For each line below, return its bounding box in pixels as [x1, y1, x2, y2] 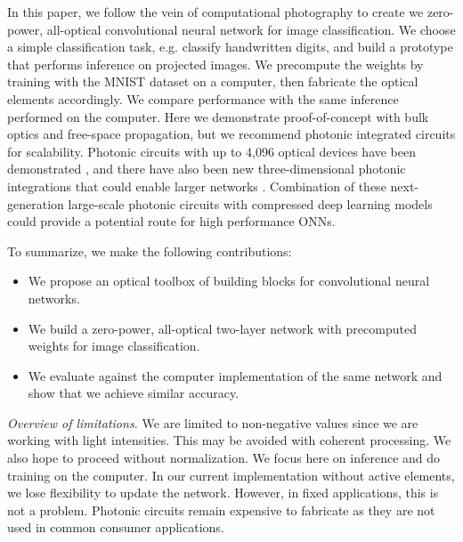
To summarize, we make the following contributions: [7, 241, 292, 260]
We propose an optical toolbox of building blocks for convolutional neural [28, 271, 430, 290]
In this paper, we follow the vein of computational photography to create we [7, 3, 424, 20]
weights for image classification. [28, 336, 200, 355]
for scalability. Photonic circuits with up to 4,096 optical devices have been [7, 142, 417, 160]
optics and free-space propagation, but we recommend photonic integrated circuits [7, 125, 456, 143]
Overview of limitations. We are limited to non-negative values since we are [7, 413, 418, 432]
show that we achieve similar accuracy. [28, 384, 240, 402]
